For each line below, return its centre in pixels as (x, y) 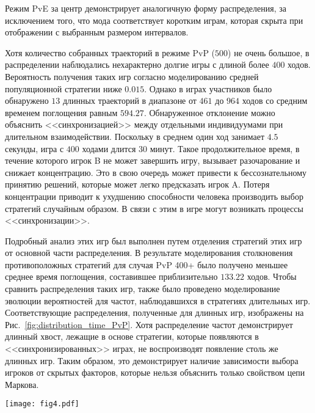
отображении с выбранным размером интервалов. (97, 32)
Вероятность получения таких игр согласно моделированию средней (132, 76)
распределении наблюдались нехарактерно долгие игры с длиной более (137, 64)
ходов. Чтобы (272, 276)
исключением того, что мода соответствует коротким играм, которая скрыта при (154, 20)
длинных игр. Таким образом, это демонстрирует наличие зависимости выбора (152, 360)
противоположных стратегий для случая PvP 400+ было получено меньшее (147, 264)
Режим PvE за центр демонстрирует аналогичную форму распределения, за (146, 8)
